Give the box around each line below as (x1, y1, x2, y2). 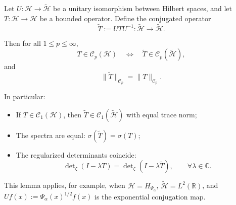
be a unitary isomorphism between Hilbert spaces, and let (53, 3, 232, 14)
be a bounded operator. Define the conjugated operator (39, 13, 211, 23)
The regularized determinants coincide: (16, 149, 136, 160)
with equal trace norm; (126, 109, 197, 119)
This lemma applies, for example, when (4, 180, 125, 190)
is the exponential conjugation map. (95, 191, 206, 201)
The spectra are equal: (16, 129, 85, 140)
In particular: (4, 91, 45, 102)
